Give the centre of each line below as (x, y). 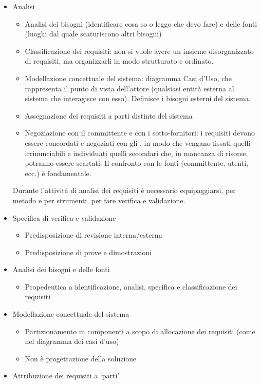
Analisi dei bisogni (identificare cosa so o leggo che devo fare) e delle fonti (141, 23)
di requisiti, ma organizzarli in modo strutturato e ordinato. (119, 61)
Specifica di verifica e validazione (64, 217)
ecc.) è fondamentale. (58, 173)
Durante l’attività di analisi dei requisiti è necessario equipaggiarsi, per (124, 190)
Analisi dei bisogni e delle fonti (61, 269)
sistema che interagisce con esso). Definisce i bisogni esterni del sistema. (138, 98)
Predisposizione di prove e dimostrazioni (88, 252)
